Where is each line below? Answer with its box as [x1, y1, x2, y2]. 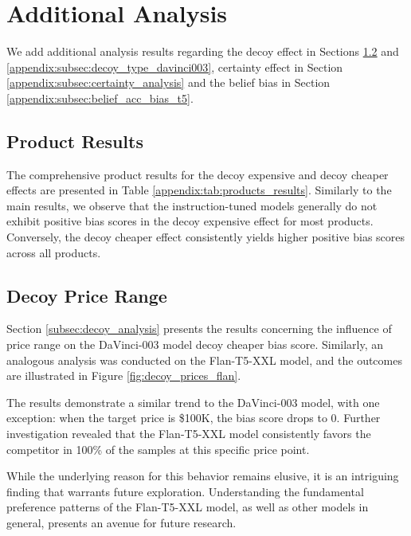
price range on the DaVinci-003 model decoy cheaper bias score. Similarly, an [6, 336, 384, 353]
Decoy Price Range [6, 283, 167, 307]
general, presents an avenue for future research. [6, 514, 237, 530]
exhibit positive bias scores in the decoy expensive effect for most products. [6, 213, 374, 229]
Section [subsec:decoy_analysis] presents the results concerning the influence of [6, 320, 392, 337]
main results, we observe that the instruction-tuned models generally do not [6, 197, 378, 213]
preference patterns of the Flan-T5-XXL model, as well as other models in [6, 499, 369, 515]
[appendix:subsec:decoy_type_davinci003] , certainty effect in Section [6, 58, 343, 75]
